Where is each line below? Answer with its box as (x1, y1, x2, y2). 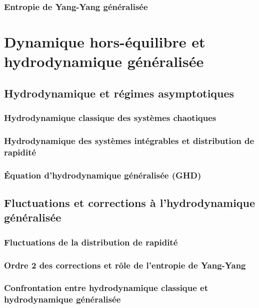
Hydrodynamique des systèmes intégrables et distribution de (4, 134, 254, 146)
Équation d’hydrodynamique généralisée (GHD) (4, 168, 201, 181)
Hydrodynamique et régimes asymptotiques (4, 85, 234, 100)
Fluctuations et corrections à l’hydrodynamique (4, 195, 255, 210)
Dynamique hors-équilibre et (4, 31, 205, 52)
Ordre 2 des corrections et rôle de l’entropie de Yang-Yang (4, 258, 246, 271)
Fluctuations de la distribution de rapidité (4, 235, 178, 248)
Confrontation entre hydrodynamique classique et (4, 281, 208, 294)
